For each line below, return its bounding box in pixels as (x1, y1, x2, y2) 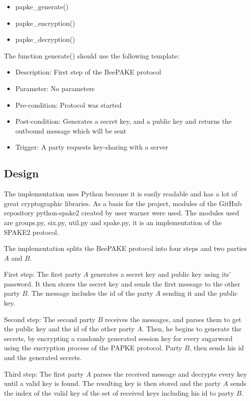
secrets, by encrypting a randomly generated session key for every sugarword (4, 333, 232, 343)
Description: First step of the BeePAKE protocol (15, 67, 161, 77)
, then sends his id (189, 343, 244, 353)
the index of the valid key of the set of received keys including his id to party (4, 387, 234, 398)
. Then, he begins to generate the (142, 324, 242, 334)
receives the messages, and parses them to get (105, 314, 242, 324)
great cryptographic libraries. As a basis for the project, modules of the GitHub (4, 198, 242, 208)
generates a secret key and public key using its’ (90, 269, 232, 279)
